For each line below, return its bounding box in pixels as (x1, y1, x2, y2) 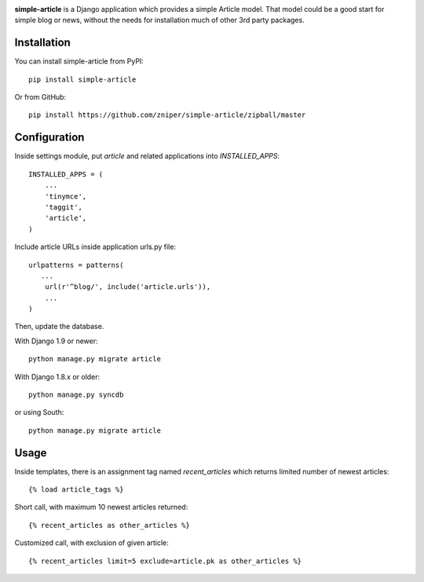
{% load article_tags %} (28, 485, 124, 494)
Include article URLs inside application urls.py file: (14, 242, 177, 251)
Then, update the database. (14, 322, 104, 331)
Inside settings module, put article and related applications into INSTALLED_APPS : (14, 152, 280, 161)
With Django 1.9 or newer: (14, 336, 98, 346)
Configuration (14, 130, 85, 145)
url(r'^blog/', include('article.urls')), (44, 283, 211, 291)
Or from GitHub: (14, 93, 67, 102)
